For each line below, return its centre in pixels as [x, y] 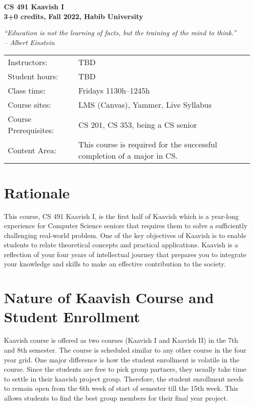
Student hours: [33, 76]
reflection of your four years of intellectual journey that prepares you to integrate [125, 254]
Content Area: [32, 150]
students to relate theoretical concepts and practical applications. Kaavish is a [121, 245]
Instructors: [28, 62]
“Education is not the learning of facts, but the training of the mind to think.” [120, 33]
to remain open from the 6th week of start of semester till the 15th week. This [121, 388]
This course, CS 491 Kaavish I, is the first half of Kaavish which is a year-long [121, 216]
